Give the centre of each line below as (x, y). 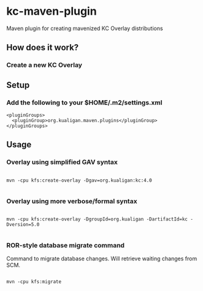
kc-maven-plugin (52, 11)
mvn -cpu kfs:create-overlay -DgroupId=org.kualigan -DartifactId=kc (97, 219)
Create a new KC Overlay (44, 65)
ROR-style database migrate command (65, 245)
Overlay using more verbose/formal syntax (72, 201)
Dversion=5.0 (23, 224)
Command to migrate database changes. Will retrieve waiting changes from (102, 258)
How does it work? (43, 48)
